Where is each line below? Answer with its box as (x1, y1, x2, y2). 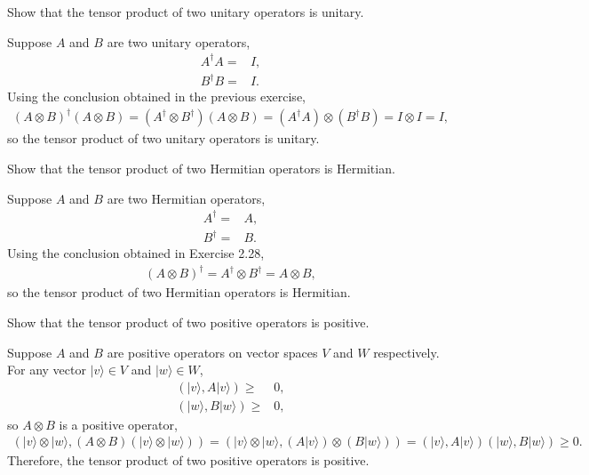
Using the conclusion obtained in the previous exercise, (7, 87, 306, 106)
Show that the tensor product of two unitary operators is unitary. (7, 3, 364, 20)
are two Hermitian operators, (107, 189, 266, 207)
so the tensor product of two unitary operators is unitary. (7, 129, 320, 148)
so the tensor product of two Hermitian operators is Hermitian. (7, 283, 351, 302)
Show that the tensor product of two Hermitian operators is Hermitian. (7, 158, 395, 177)
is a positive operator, (59, 415, 178, 433)
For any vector (7, 360, 86, 379)
